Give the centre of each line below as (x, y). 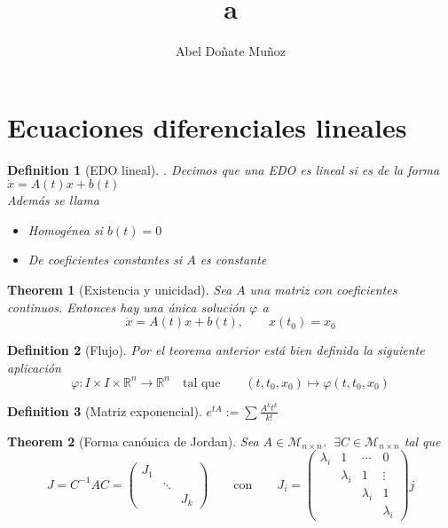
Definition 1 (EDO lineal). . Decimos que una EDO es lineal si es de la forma (224, 169)
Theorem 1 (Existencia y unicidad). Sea (120, 290)
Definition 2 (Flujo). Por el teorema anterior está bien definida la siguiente (216, 350)
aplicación (34, 367)
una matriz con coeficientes (323, 290)
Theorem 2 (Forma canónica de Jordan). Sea (133, 441)
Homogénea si (65, 229)
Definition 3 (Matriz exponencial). (105, 410)
